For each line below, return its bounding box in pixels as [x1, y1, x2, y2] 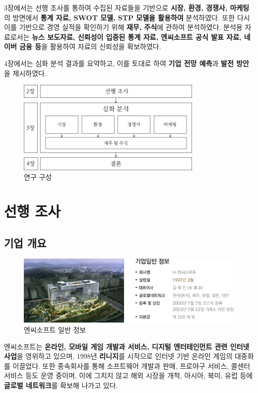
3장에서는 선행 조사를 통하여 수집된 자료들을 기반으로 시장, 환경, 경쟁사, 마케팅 [4, 2, 250, 12]
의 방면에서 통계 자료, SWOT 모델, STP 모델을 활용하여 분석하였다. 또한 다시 [4, 12, 250, 22]
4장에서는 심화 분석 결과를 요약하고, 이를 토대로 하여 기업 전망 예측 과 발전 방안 [4, 58, 249, 68]
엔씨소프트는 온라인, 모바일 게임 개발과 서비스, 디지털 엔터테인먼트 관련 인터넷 [4, 341, 250, 351]
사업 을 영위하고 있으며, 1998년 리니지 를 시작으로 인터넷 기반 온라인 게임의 [4, 351, 233, 361]
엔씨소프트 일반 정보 [24, 324, 86, 334]
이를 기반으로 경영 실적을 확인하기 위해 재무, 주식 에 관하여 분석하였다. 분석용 [4, 22, 243, 32]
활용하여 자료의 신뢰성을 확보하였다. [50, 41, 161, 52]
